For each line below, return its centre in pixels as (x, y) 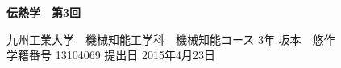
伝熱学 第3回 (44, 12)
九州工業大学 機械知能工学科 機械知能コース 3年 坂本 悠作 (171, 39)
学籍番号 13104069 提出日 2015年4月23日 (111, 55)
